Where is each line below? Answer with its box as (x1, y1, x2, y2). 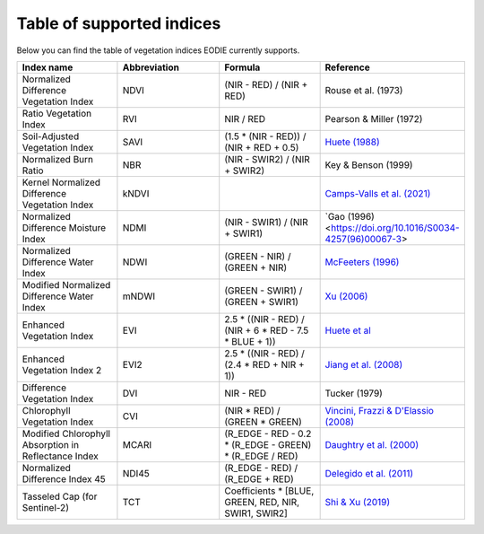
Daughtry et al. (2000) (324, 438, 419, 451)
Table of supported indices (16, 13, 221, 33)
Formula (224, 61, 261, 74)
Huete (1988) (324, 136, 380, 148)
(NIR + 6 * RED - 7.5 (224, 324, 309, 337)
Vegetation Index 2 (22, 363, 102, 376)
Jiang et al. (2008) (324, 358, 403, 371)
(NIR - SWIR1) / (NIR (224, 215, 308, 228)
